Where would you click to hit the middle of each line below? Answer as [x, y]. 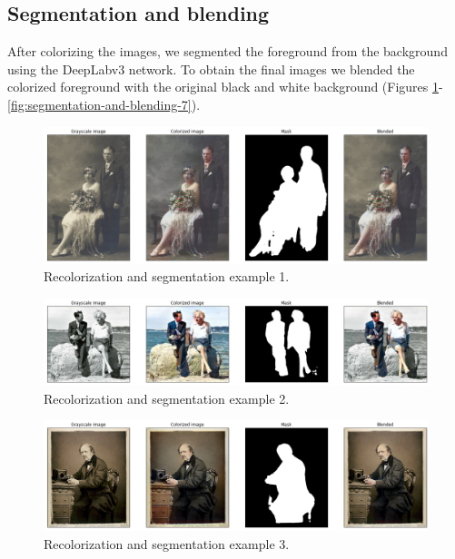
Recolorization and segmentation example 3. [167, 543]
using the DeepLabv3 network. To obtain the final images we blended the [211, 69]
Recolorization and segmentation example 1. [167, 276]
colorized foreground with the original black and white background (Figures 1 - [225, 87]
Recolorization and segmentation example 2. [167, 398]
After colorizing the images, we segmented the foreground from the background [227, 51]
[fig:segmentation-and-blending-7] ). [104, 104]
